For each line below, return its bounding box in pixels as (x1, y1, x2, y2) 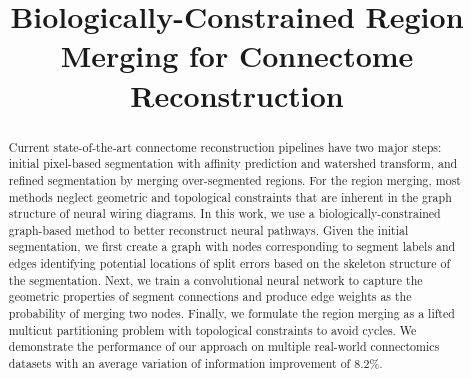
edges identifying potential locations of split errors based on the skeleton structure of (8, 255, 451, 272)
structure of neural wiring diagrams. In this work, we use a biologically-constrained (8, 205, 441, 222)
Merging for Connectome (60, 35, 414, 76)
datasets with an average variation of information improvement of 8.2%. (8, 355, 383, 372)
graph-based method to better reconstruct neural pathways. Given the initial (8, 221, 409, 238)
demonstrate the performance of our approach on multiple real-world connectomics (8, 338, 440, 355)
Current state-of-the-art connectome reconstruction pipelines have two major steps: (8, 138, 442, 155)
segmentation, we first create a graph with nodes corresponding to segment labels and (8, 238, 456, 255)
